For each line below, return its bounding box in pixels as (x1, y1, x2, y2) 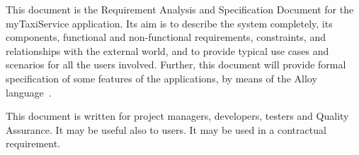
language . (6, 85, 52, 99)
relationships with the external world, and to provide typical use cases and (6, 43, 329, 58)
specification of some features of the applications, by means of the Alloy (6, 70, 317, 85)
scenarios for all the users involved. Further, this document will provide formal (6, 57, 346, 72)
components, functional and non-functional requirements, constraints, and (6, 30, 326, 44)
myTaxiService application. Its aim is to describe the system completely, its (6, 15, 333, 30)
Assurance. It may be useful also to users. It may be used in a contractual (6, 122, 326, 137)
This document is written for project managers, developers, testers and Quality (6, 108, 349, 123)
